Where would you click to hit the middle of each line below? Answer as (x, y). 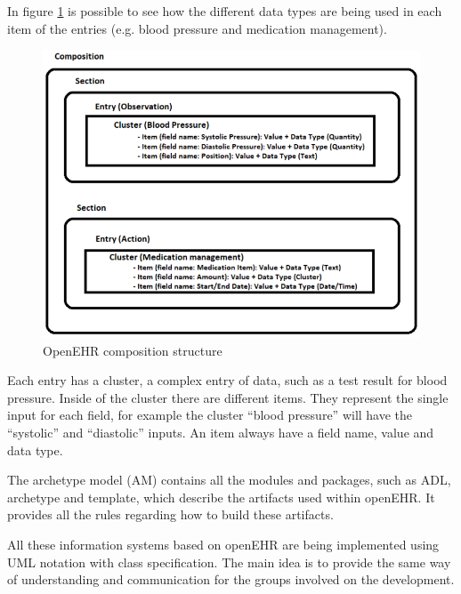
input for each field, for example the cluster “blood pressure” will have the (210, 415)
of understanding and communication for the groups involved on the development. (231, 579)
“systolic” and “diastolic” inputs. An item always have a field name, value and (221, 433)
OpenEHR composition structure (133, 350)
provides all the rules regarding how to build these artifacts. (170, 514)
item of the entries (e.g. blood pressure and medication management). (197, 28)
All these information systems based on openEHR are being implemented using (223, 544)
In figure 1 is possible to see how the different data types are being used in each (225, 11)
